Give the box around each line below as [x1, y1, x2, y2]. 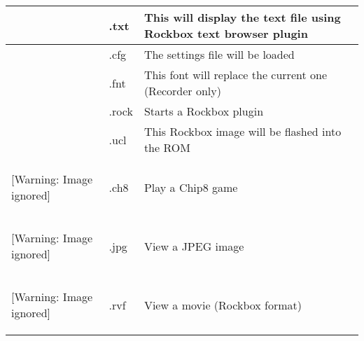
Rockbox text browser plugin [143, 25, 308, 41]
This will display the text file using [143, 9, 341, 25]
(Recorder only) [143, 83, 221, 99]
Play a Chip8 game [143, 179, 238, 195]
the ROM [143, 139, 190, 155]
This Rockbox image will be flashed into [143, 123, 342, 139]
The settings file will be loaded [143, 46, 295, 62]
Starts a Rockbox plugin [143, 103, 264, 119]
